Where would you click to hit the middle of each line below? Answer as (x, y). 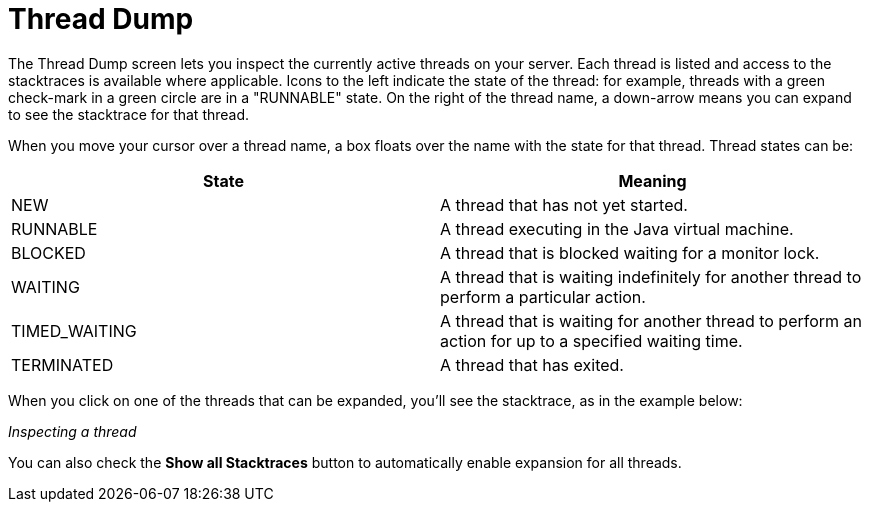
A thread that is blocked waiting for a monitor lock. (630, 252)
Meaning (652, 180)
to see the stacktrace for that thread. (129, 114)
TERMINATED (62, 364)
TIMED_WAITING (74, 330)
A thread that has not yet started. (564, 204)
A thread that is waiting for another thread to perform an (651, 320)
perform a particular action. (543, 296)
